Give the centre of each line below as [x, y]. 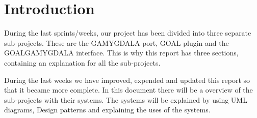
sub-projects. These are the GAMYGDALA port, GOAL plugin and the [117, 42]
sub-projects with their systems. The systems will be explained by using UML [126, 99]
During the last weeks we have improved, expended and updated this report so [127, 80]
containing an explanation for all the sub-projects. [82, 62]
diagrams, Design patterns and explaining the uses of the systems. [107, 110]
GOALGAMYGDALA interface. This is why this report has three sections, [121, 53]
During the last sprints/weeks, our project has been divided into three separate [128, 33]
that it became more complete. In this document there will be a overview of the [128, 90]
